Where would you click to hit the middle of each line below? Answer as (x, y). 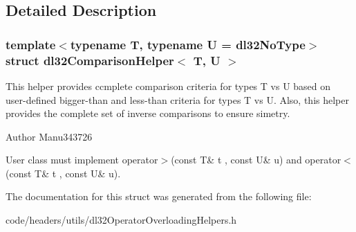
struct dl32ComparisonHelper (90, 60)
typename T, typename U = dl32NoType (188, 44)
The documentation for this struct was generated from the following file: (159, 196)
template (31, 44)
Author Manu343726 (49, 136)
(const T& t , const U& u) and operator (256, 160)
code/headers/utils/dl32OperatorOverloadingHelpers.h (121, 220)
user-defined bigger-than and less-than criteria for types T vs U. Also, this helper (177, 99)
